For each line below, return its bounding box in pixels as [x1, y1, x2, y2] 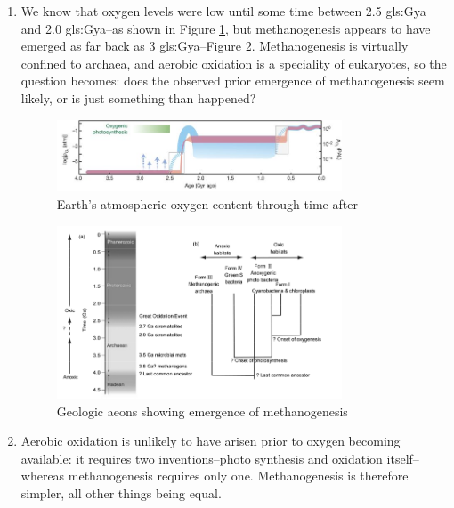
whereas [20, 466, 65, 485]
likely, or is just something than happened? [20, 88, 256, 107]
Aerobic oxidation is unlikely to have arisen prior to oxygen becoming [20, 431, 401, 450]
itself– [386, 448, 419, 467]
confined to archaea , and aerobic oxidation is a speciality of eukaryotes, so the [20, 53, 447, 72]
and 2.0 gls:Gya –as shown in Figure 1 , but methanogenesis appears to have [20, 19, 431, 37]
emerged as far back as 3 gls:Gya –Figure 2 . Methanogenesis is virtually [20, 36, 409, 55]
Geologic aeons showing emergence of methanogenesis [56, 401, 348, 420]
